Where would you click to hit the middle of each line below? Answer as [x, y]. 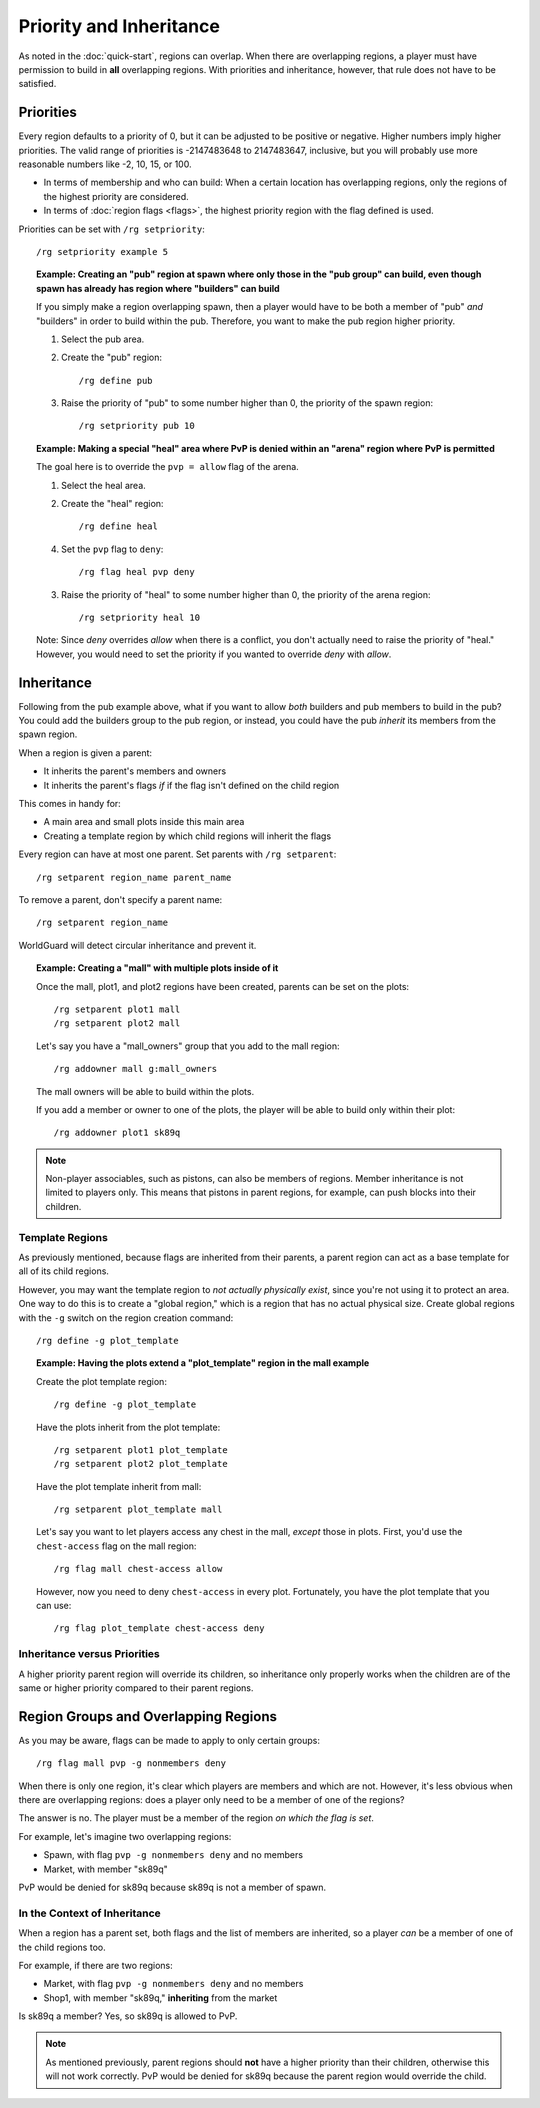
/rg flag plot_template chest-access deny [159, 1628]
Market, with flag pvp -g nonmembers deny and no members [173, 1984]
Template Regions [63, 1237]
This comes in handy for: [70, 804]
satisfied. [37, 84]
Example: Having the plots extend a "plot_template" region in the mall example [203, 1363]
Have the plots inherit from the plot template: [128, 1427]
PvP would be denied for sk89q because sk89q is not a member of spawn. [172, 1887]
